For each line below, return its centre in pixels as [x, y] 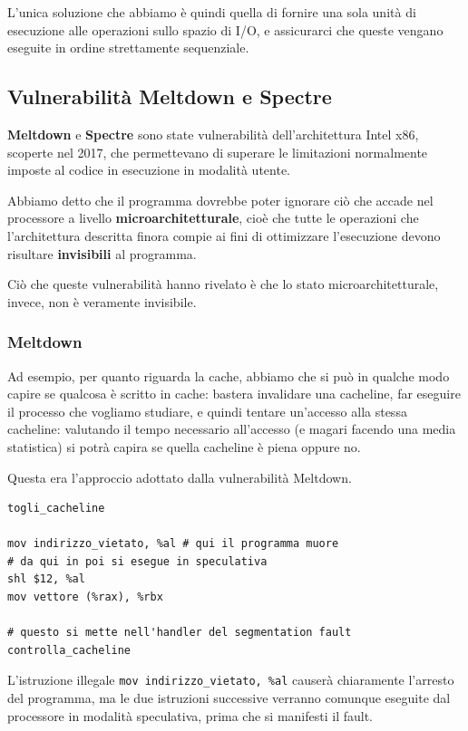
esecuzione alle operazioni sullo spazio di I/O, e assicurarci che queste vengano [225, 29]
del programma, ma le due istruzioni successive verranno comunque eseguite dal [229, 698]
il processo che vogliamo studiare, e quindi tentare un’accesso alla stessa [207, 411]
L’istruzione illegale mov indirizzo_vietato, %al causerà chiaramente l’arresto [231, 680]
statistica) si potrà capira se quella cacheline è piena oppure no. [184, 446]
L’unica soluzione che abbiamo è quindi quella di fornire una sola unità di [212, 12]
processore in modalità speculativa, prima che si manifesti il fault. [190, 715]
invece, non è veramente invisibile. [102, 301]
